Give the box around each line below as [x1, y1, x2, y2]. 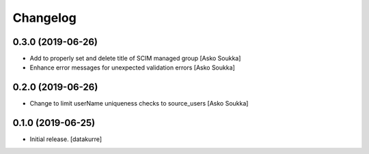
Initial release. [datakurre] [29, 135, 102, 143]
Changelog [12, 10, 77, 25]
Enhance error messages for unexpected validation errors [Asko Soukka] [29, 63, 235, 72]
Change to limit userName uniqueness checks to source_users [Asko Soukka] [29, 99, 249, 108]
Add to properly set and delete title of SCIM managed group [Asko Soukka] [29, 55, 241, 63]
